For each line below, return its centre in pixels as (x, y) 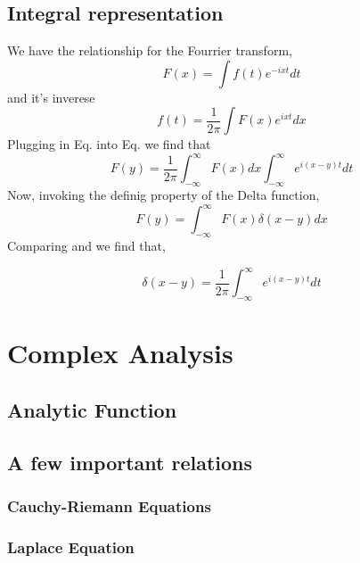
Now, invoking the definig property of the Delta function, (164, 195)
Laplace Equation (71, 546)
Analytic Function (92, 409)
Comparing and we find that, (86, 246)
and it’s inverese (51, 97)
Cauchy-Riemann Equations (109, 505)
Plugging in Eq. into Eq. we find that (109, 144)
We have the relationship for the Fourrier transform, (150, 50)
